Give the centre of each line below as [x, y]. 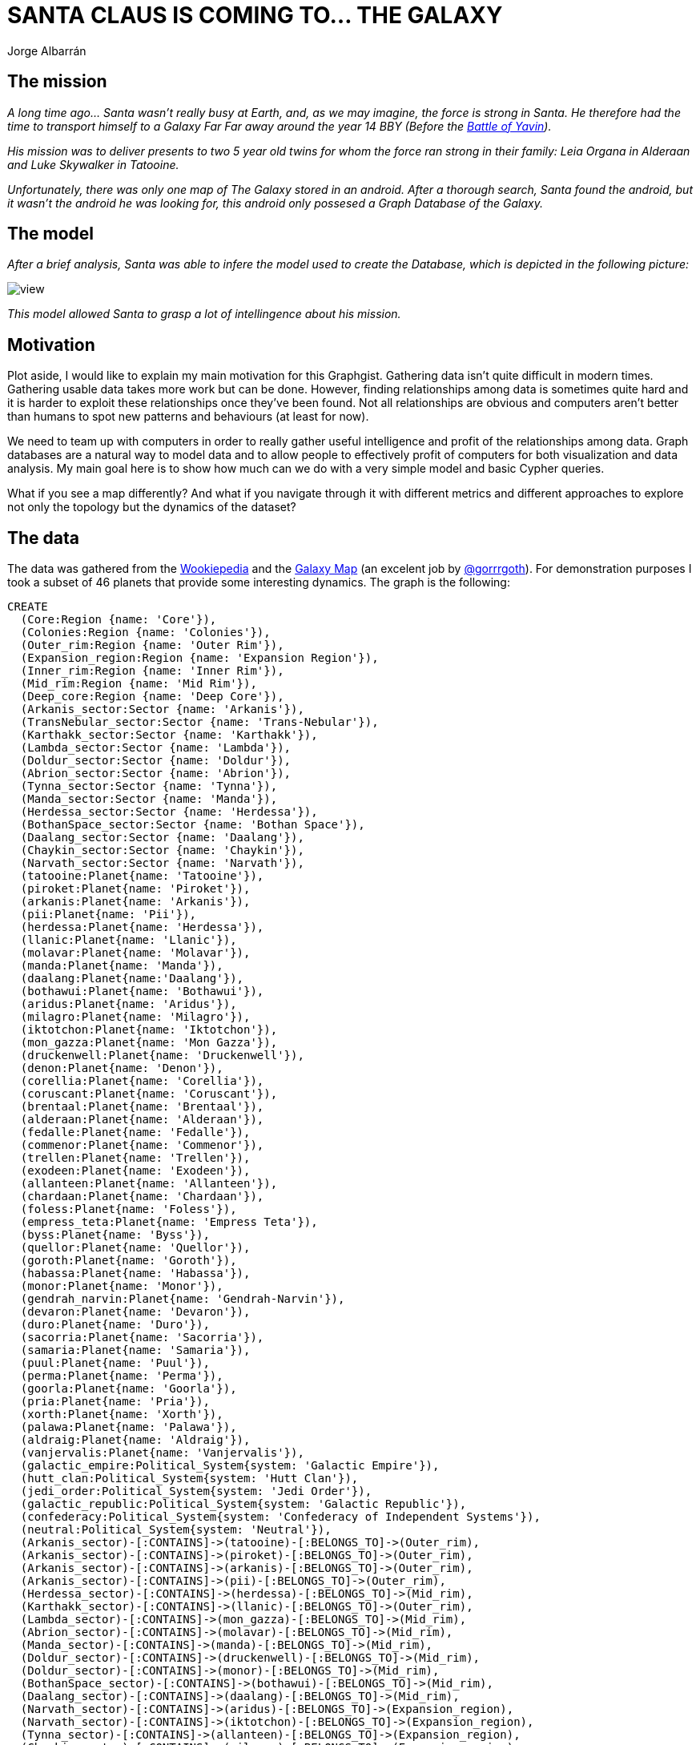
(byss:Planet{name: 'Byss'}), [115, 1235]
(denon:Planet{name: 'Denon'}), [122, 1068]
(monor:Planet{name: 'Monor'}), [122, 1286]
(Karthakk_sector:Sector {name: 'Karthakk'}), [169, 735]
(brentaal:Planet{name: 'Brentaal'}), [142, 1107]
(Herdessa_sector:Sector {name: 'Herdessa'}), [169, 812]
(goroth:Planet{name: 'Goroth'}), [129, 1261]
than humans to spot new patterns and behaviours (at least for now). [188, 417]
